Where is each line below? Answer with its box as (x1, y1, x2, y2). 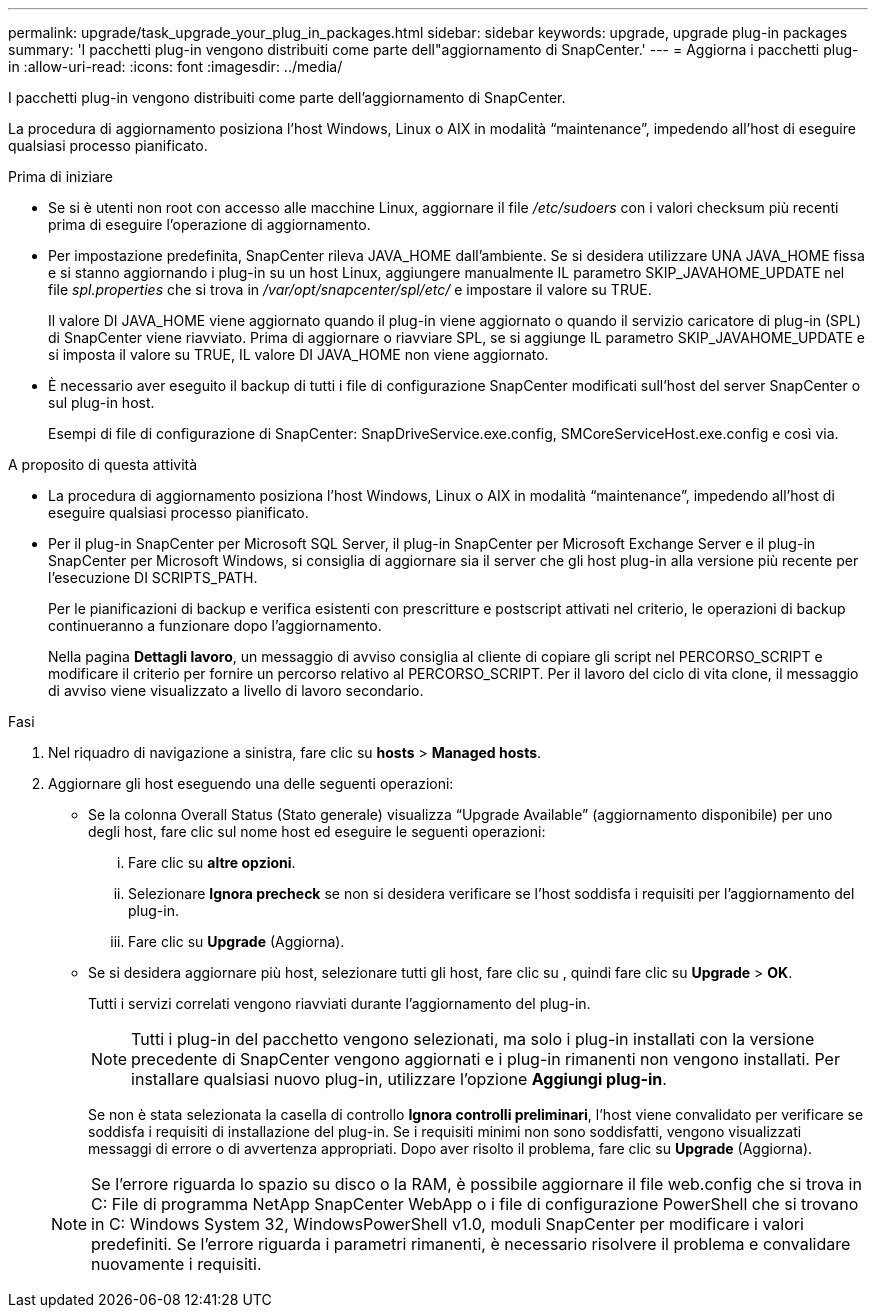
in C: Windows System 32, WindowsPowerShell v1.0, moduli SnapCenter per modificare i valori (91, 1214, 804, 1234)
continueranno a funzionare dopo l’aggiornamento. (48, 617, 382, 634)
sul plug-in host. (48, 394, 155, 411)
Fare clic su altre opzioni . (128, 854, 296, 871)
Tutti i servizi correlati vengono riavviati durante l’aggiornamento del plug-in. (88, 995, 591, 1012)
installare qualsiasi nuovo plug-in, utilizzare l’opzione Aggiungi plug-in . (131, 1069, 667, 1089)
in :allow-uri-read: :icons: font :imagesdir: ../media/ (8, 58, 343, 75)
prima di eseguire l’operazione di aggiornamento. (48, 216, 371, 233)
